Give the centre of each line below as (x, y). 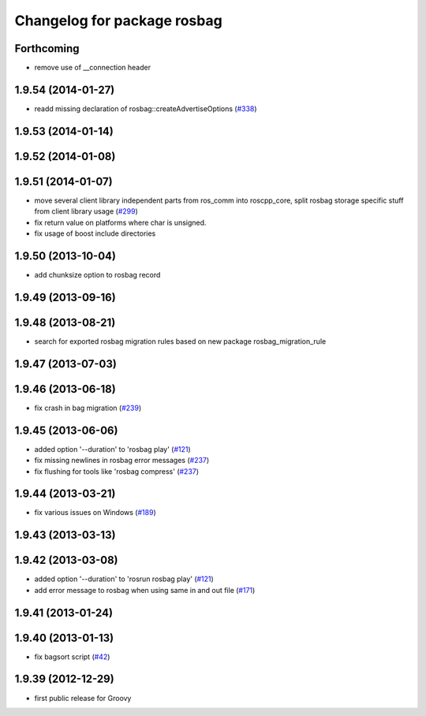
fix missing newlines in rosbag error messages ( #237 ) (122, 461)
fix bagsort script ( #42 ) (72, 656)
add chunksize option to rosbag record (97, 274)
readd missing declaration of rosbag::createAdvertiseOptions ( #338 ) (146, 108)
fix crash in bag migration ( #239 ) (88, 408)
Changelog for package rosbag (118, 21)
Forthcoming (47, 48)
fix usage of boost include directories (95, 233)
